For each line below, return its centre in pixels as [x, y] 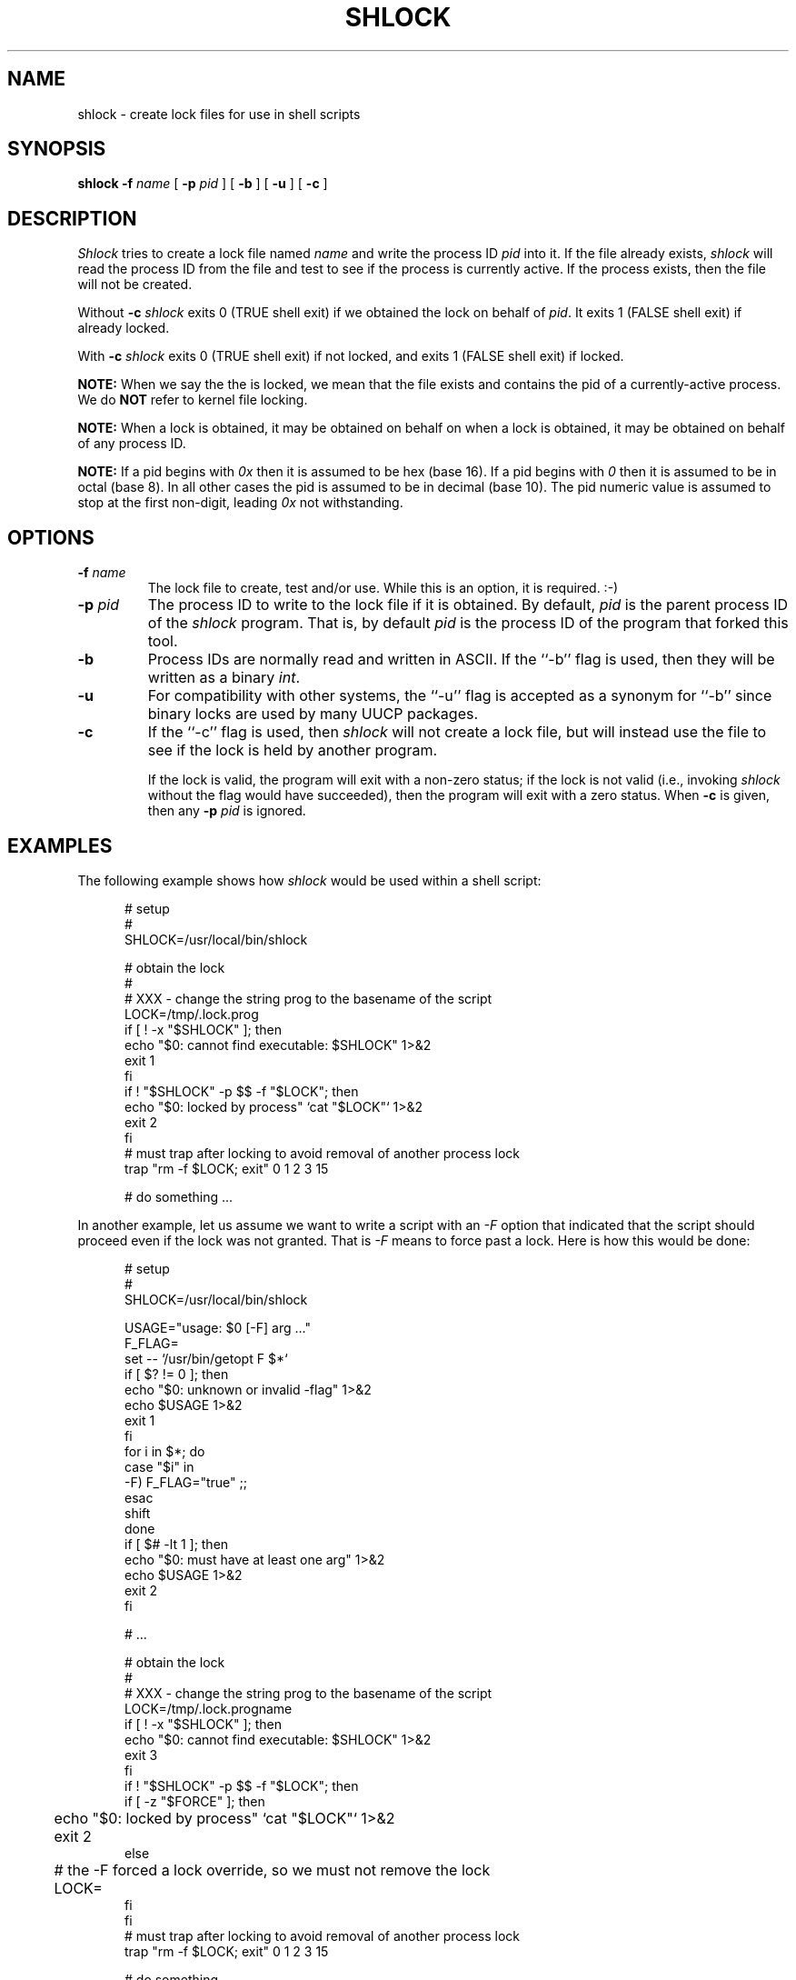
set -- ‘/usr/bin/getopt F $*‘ [206, 1358]
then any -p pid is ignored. [227, 811]
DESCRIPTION [72, 218]
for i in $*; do [165, 1451]
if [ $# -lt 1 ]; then [177, 1544]
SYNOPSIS [57, 149]
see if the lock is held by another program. [293, 750]
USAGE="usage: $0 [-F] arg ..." [218, 1327]
